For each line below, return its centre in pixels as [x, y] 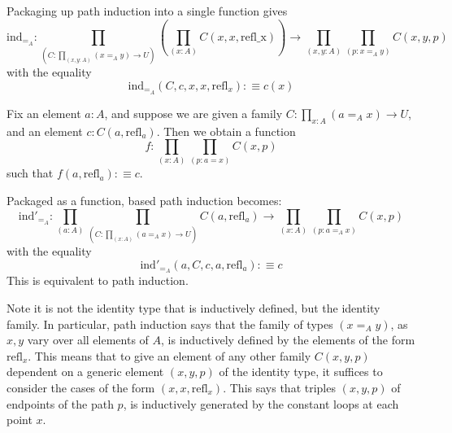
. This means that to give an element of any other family [169, 355]
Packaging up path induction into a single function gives [147, 11]
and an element [45, 131]
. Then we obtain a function [226, 131]
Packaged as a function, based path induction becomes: [144, 201]
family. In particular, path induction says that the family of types [170, 324]
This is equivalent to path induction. [98, 280]
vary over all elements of [88, 340]
